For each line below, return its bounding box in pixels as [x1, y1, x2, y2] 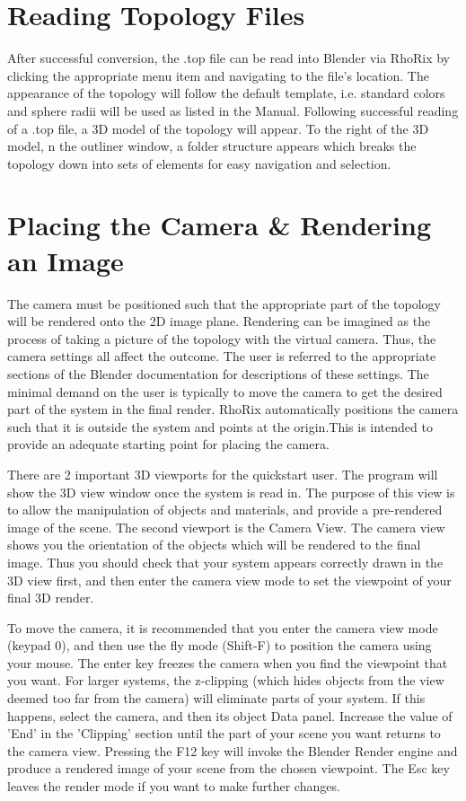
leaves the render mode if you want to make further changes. [7, 777, 340, 796]
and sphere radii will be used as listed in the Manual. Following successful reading [7, 101, 459, 119]
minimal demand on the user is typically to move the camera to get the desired [7, 382, 443, 400]
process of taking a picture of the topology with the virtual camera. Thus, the [7, 329, 436, 348]
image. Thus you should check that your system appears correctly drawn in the [7, 552, 444, 571]
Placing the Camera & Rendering [7, 207, 431, 243]
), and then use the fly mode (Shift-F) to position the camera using [61, 636, 432, 655]
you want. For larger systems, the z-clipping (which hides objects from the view [7, 671, 444, 690]
